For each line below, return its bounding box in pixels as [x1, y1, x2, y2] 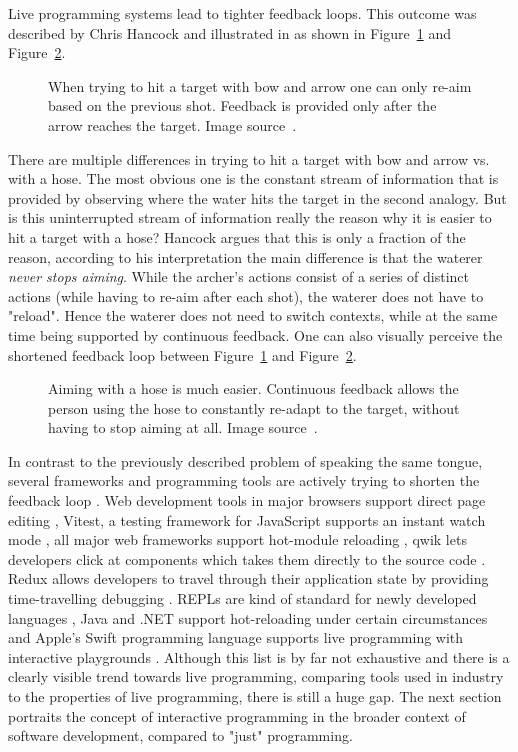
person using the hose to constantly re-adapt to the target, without [48, 397, 460, 418]
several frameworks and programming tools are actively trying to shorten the [8, 470, 480, 491]
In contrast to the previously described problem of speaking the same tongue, [8, 450, 483, 471]
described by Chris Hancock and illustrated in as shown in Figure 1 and [8, 22, 451, 43]
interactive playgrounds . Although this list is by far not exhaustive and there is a [8, 646, 510, 667]
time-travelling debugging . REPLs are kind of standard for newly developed [8, 588, 477, 609]
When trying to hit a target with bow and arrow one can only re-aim [48, 75, 472, 96]
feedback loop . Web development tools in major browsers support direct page [8, 490, 486, 511]
